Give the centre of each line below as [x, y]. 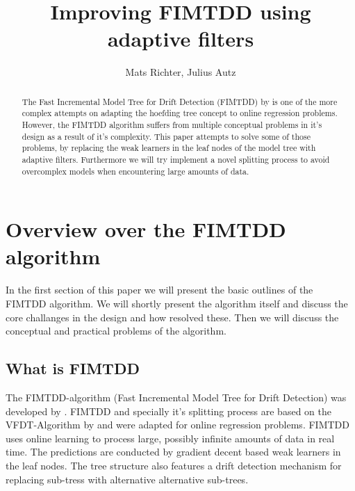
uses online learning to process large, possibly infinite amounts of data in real [170, 438]
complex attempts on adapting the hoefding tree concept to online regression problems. [180, 113]
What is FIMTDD [73, 368]
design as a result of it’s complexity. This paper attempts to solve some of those [166, 136]
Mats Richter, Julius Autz [181, 72]
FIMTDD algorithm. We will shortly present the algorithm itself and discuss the [177, 304]
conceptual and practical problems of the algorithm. [116, 331]
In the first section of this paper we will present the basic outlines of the [159, 290]
